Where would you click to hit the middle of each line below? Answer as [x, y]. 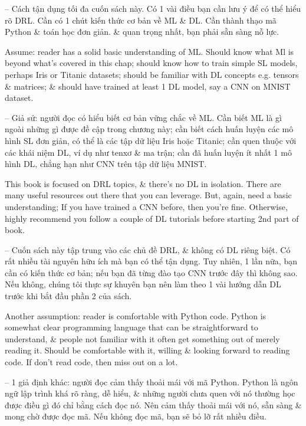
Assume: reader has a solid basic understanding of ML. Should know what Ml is [149, 51]
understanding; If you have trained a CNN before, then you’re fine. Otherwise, [146, 206]
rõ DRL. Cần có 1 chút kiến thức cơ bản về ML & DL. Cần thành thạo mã [141, 20]
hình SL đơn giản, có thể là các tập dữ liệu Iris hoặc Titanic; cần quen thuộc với [151, 140]
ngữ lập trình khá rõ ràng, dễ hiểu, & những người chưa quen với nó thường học [150, 393]
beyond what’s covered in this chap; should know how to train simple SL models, [151, 63]
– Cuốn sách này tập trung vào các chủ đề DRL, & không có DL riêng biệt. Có [148, 249]
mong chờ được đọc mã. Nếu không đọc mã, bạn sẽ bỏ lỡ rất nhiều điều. [136, 416]
